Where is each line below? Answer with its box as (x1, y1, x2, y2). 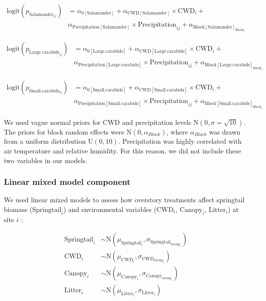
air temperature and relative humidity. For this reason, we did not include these (4, 145, 241, 155)
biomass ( (4, 204, 32, 214)
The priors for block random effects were (4, 126, 125, 136)
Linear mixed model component (4, 176, 131, 188)
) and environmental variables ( (63, 204, 156, 214)
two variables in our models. (4, 155, 88, 165)
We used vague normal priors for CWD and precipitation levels (4, 117, 191, 127)
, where (166, 126, 188, 136)
